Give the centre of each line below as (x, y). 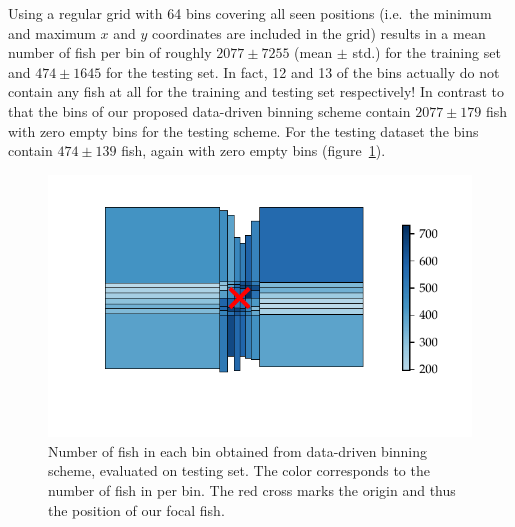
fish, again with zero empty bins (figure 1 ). (253, 150)
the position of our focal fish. (136, 509)
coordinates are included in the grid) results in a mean (319, 32)
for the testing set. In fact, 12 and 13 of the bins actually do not (303, 71)
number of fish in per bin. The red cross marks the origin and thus (252, 489)
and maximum (52, 32)
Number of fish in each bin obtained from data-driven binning (238, 450)
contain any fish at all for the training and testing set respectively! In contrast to (256, 91)
